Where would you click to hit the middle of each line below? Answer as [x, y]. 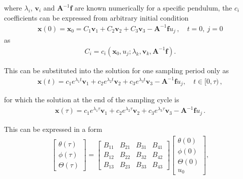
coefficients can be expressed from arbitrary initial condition [96, 17]
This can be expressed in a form [53, 129]
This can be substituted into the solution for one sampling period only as [116, 70]
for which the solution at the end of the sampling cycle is [92, 100]
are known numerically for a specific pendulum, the [154, 8]
